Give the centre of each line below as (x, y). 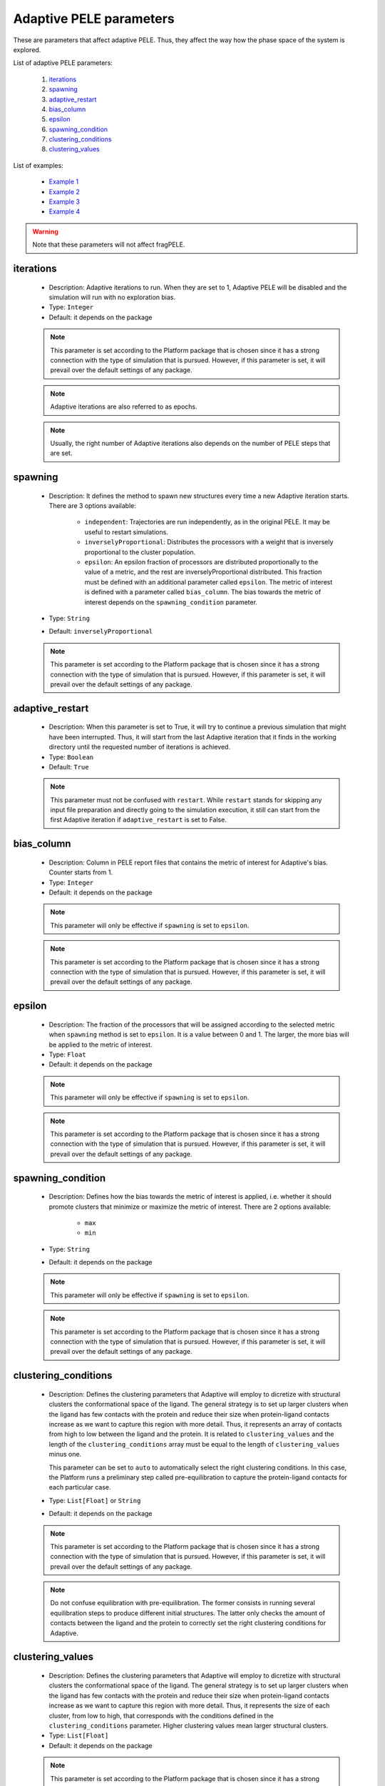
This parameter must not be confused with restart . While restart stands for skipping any (186, 799)
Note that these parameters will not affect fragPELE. (109, 245)
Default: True (69, 767)
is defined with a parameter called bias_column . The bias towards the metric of (203, 592)
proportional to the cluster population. (140, 552)
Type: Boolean (71, 757)
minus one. (65, 1455)
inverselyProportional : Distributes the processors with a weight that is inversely (209, 542)
